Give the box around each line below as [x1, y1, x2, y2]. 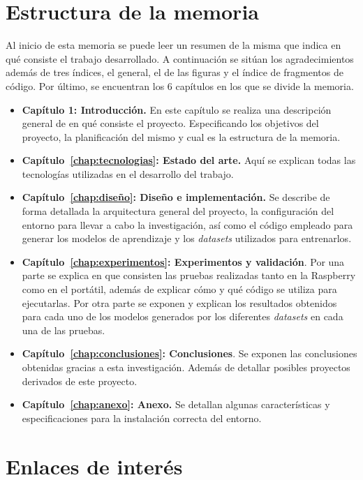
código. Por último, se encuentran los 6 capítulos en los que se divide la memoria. [6, 78, 354, 93]
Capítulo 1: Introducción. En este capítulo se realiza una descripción [22, 102, 332, 117]
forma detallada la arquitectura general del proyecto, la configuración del [22, 204, 334, 218]
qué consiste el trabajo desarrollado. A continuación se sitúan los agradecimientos [6, 51, 354, 66]
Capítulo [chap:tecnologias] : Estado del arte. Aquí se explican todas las [22, 153, 356, 167]
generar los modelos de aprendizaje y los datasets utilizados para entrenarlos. [22, 231, 352, 246]
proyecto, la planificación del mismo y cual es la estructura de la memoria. [22, 129, 341, 144]
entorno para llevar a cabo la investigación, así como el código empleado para [22, 217, 353, 232]
